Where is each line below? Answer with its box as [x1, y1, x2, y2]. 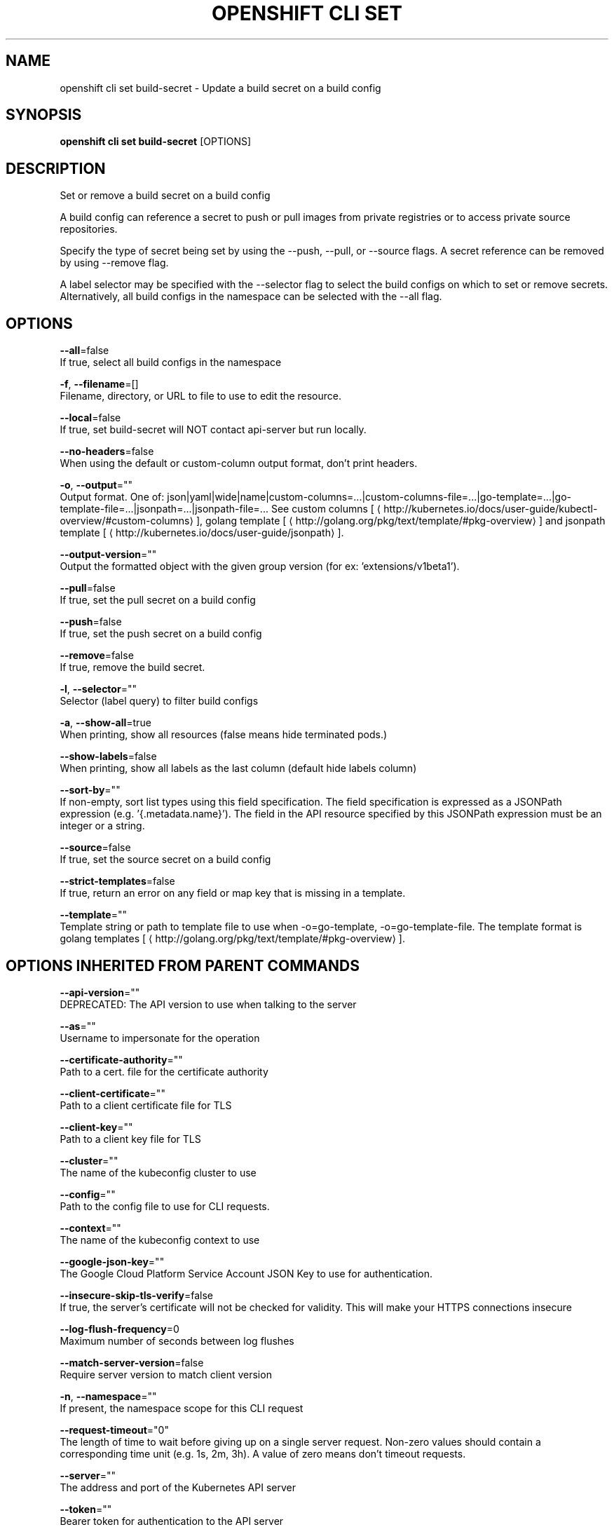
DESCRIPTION [6, 159, 106, 177]
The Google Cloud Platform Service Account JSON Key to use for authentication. [60, 1267, 433, 1280]
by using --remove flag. [60, 257, 169, 269]
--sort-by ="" [60, 784, 121, 796]
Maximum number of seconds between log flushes [60, 1334, 294, 1347]
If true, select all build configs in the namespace [60, 356, 282, 369]
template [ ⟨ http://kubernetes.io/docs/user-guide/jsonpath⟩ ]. [60, 527, 344, 539]
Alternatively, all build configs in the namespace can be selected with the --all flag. [60, 290, 442, 303]
